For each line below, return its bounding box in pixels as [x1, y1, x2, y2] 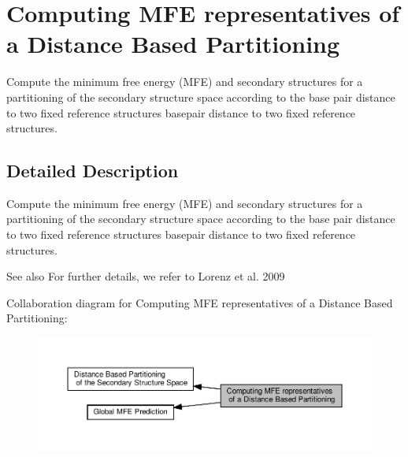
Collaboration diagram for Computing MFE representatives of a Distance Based [6, 294, 393, 310]
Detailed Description [6, 158, 179, 183]
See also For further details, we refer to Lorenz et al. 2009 [6, 268, 285, 284]
